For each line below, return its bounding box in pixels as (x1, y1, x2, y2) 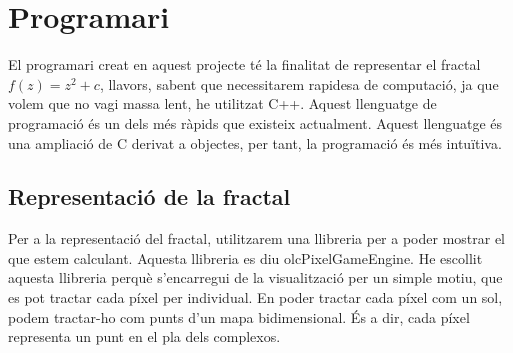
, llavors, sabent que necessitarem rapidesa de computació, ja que (99, 73, 499, 94)
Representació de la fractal (8, 181, 291, 212)
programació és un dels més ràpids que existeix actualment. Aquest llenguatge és (8, 112, 503, 133)
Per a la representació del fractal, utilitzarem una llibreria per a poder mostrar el (8, 228, 506, 249)
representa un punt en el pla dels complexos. (8, 326, 281, 347)
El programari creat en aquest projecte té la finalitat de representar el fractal (8, 54, 481, 75)
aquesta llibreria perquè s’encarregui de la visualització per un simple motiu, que (8, 267, 503, 288)
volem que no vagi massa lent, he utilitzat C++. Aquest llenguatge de (8, 93, 437, 114)
